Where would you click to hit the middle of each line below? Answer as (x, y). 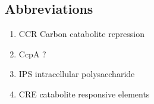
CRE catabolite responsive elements (84, 94)
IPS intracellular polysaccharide (77, 74)
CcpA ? (32, 53)
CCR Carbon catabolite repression (82, 34)
